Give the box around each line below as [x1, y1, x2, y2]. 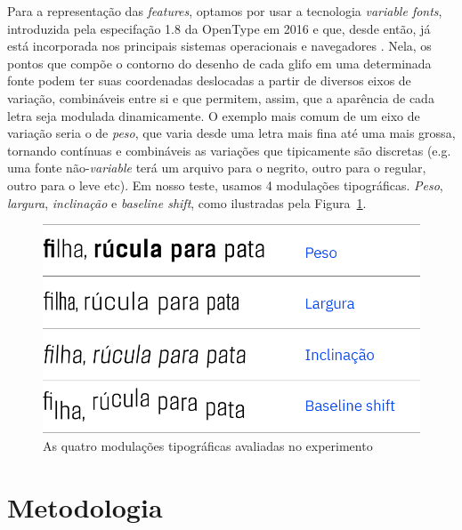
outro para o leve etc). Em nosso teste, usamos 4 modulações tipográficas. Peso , [7, 175, 443, 194]
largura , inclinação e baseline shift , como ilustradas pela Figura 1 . [7, 193, 367, 212]
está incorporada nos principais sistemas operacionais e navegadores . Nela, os [7, 36, 432, 55]
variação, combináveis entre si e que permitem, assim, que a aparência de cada [7, 88, 434, 107]
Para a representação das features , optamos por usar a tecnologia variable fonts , [7, 2, 442, 20]
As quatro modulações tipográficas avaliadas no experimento [43, 437, 373, 455]
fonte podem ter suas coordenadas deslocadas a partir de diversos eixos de [7, 71, 411, 90]
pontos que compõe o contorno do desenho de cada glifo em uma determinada [7, 53, 432, 72]
